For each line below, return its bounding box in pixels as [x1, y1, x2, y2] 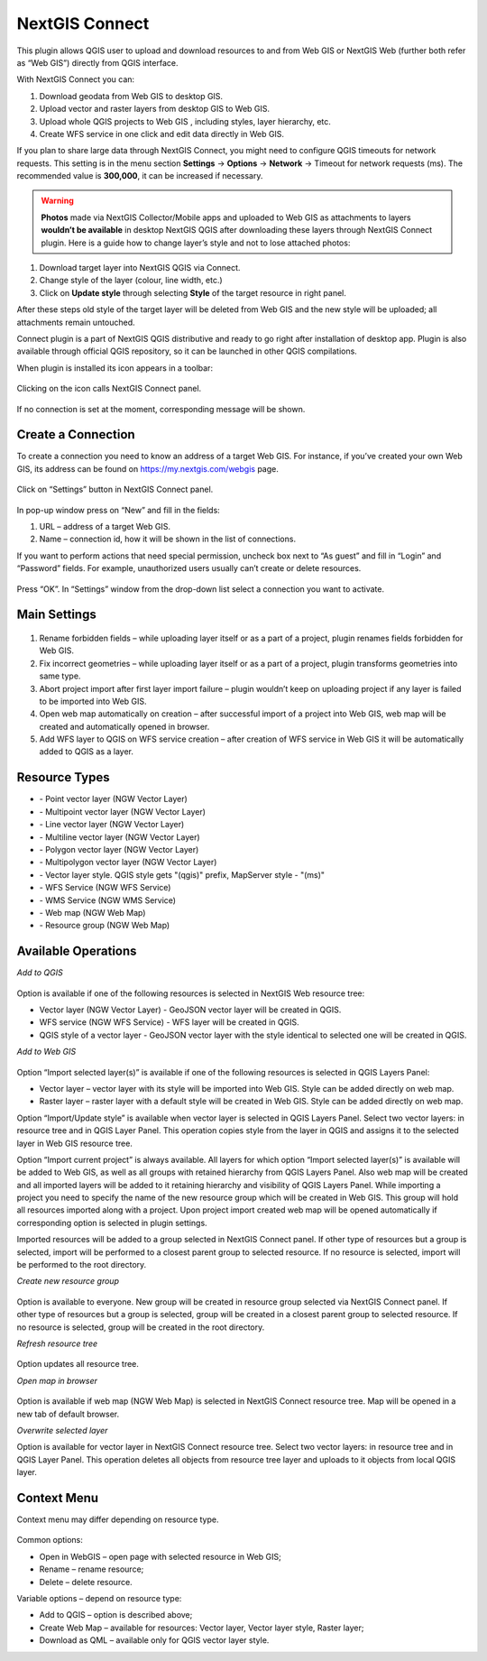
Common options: [16, 1535, 83, 1546]
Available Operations [16, 944, 137, 959]
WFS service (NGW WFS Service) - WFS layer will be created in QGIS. [39, 1017, 299, 1028]
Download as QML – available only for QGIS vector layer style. [39, 1635, 270, 1646]
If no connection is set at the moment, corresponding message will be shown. [16, 403, 306, 414]
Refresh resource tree [16, 1338, 98, 1349]
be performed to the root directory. [16, 1260, 147, 1270]
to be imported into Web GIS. [39, 696, 148, 706]
